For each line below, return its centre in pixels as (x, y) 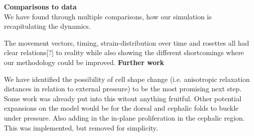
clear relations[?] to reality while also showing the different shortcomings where (124, 52)
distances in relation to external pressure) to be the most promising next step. (123, 89)
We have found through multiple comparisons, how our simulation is (108, 16)
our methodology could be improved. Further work (84, 62)
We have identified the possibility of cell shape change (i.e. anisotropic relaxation (127, 79)
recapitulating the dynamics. (47, 26)
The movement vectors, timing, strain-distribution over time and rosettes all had (127, 42)
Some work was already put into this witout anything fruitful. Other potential (123, 98)
